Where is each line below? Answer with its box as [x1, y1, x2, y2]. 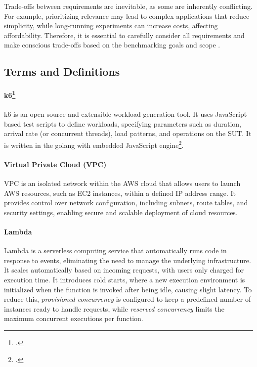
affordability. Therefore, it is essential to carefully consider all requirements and [4, 30, 245, 40]
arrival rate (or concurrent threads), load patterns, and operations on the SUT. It [4, 128, 252, 138]
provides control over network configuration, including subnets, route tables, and [4, 197, 248, 208]
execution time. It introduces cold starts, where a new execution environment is [4, 274, 245, 284]
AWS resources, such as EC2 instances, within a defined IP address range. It [4, 187, 236, 198]
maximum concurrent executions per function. [4, 313, 143, 323]
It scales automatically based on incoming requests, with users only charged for [4, 265, 244, 275]
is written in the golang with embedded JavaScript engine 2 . [4, 138, 184, 150]
